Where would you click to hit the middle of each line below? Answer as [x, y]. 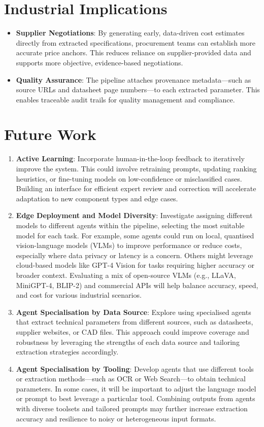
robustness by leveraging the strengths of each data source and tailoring [128, 342]
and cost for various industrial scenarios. [79, 295]
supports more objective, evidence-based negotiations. [100, 62]
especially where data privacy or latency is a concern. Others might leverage [135, 255]
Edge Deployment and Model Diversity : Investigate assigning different [134, 215]
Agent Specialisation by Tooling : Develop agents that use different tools [135, 368]
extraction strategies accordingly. [67, 352]
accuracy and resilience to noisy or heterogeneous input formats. [116, 418]
